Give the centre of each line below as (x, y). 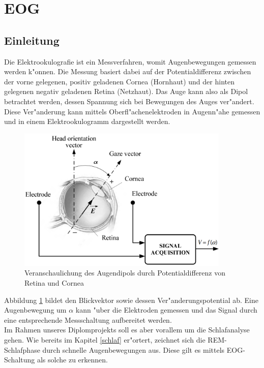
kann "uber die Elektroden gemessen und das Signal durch (166, 310)
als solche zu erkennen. (72, 360)
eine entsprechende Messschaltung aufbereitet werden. (88, 319)
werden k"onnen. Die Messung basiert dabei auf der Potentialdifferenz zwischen (128, 71)
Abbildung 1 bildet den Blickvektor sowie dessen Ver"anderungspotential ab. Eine (131, 300)
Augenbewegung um (35, 310)
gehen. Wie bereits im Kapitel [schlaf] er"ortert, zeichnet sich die (105, 340)
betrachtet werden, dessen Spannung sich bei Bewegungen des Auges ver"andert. (129, 101)
